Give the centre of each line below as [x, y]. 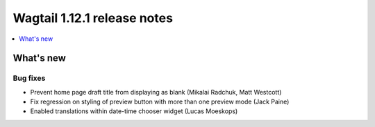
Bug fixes [29, 78]
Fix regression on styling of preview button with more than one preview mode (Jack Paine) [160, 102]
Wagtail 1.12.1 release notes [93, 18]
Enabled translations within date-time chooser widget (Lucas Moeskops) [134, 111]
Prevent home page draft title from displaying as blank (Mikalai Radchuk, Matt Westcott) [156, 92]
